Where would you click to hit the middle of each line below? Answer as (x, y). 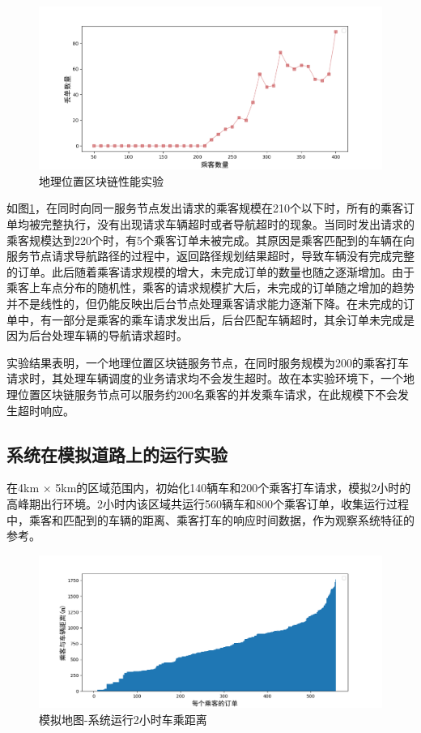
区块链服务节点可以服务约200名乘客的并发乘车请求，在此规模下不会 (219, 394)
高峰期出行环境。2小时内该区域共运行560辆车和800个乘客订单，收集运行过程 (208, 504)
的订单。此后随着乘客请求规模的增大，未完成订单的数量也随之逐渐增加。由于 (210, 271)
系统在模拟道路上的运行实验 (117, 454)
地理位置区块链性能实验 (101, 180)
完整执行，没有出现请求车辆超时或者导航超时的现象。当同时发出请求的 (227, 224)
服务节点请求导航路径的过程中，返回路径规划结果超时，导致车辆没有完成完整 (210, 256)
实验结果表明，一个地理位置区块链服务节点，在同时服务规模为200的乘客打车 (208, 362)
